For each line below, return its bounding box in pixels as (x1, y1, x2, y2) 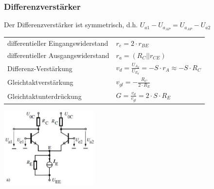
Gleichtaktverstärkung (7, 77, 73, 87)
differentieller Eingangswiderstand (7, 38, 108, 48)
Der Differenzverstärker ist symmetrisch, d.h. (4, 19, 138, 30)
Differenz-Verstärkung (7, 63, 72, 73)
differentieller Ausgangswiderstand (7, 50, 109, 60)
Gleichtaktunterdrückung (7, 91, 82, 101)
